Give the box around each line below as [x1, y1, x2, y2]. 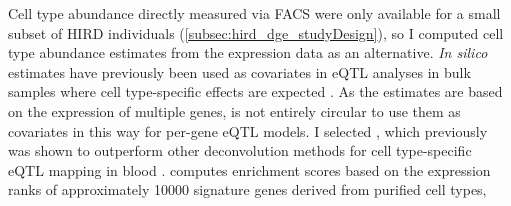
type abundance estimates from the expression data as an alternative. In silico [8, 42, 488, 63]
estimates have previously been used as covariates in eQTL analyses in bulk [8, 61, 471, 82]
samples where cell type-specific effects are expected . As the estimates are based [8, 81, 503, 102]
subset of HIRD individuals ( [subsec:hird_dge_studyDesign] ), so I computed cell [8, 22, 504, 43]
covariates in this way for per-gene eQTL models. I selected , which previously [8, 120, 488, 141]
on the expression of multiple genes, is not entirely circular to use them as [8, 100, 461, 121]
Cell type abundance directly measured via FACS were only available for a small [8, 3, 501, 23]
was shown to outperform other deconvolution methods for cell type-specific [8, 140, 472, 161]
